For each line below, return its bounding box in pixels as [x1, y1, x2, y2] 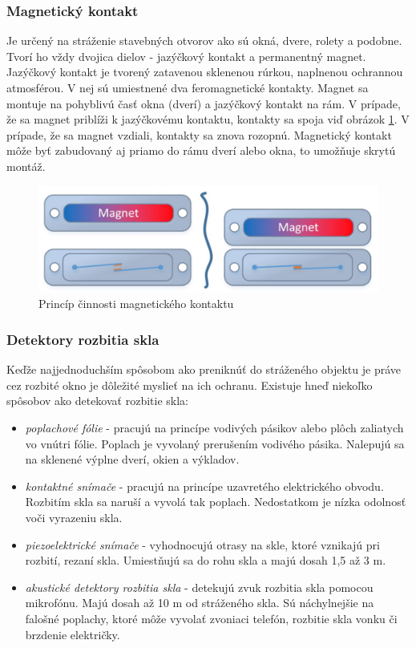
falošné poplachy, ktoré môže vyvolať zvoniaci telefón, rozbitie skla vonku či [25, 610, 398, 627]
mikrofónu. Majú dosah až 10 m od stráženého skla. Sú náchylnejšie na [25, 594, 374, 611]
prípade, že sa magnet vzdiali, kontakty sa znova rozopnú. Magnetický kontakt [6, 126, 392, 143]
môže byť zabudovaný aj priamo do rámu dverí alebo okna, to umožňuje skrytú [6, 142, 396, 159]
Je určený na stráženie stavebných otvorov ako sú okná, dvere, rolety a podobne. [6, 32, 402, 49]
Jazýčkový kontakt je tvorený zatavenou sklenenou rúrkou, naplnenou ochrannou [6, 63, 403, 80]
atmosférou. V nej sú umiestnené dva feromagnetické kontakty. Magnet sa [6, 79, 369, 95]
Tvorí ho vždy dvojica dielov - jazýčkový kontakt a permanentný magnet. [6, 47, 366, 64]
